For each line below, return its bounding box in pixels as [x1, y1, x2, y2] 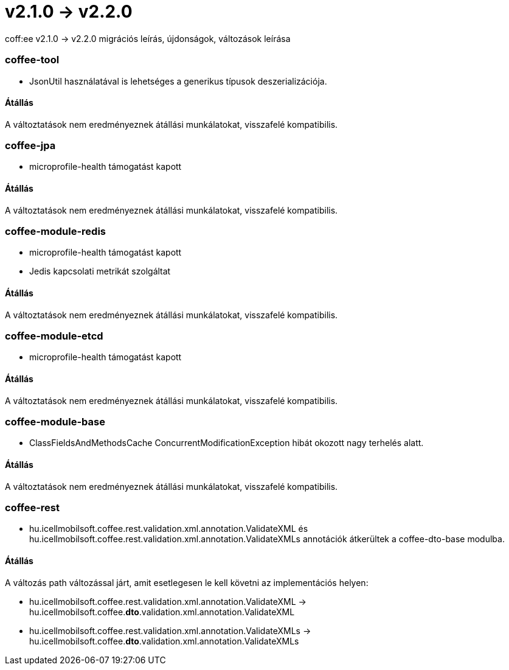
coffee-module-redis [5, 225, 106, 238]
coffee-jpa [5, 139, 56, 152]
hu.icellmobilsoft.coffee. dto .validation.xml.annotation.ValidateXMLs [29, 635, 299, 646]
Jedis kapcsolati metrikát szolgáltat [29, 266, 171, 277]
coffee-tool [5, 54, 60, 66]
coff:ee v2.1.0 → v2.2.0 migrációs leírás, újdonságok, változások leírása [5, 33, 291, 44]
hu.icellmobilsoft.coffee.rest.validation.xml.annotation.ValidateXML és [29, 523, 308, 534]
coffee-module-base [5, 416, 105, 428]
